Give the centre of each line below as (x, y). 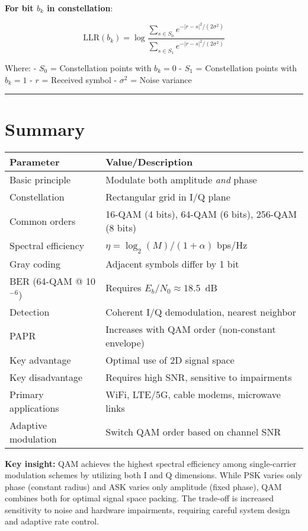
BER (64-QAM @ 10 (53, 281)
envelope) (125, 342)
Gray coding (35, 263)
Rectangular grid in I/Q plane (168, 197)
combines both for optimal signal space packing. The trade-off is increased (139, 498)
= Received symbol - (79, 79)
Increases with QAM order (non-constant (191, 329)
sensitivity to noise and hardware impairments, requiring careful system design (147, 509)
